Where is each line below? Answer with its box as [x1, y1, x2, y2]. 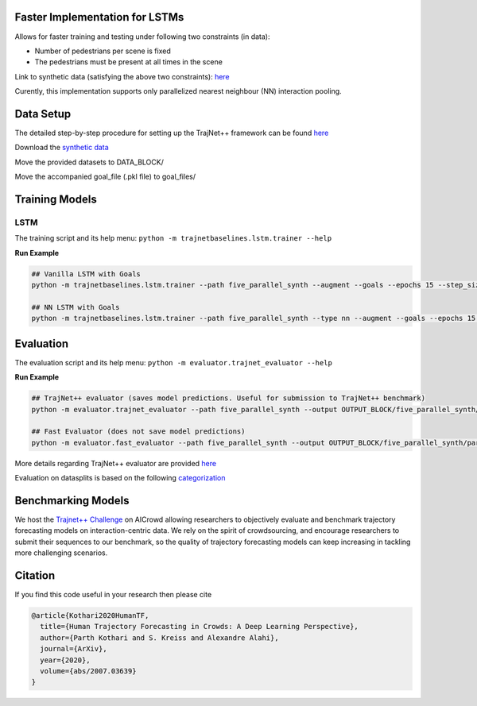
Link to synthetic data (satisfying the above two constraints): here [14, 71, 230, 81]
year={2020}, [40, 655, 91, 665]
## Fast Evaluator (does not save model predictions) [31, 427, 246, 436]
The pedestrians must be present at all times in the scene [34, 57, 223, 67]
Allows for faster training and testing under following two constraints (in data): [14, 32, 270, 41]
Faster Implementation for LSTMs [14, 10, 184, 24]
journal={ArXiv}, [40, 644, 107, 654]
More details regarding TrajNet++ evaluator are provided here [14, 458, 217, 468]
